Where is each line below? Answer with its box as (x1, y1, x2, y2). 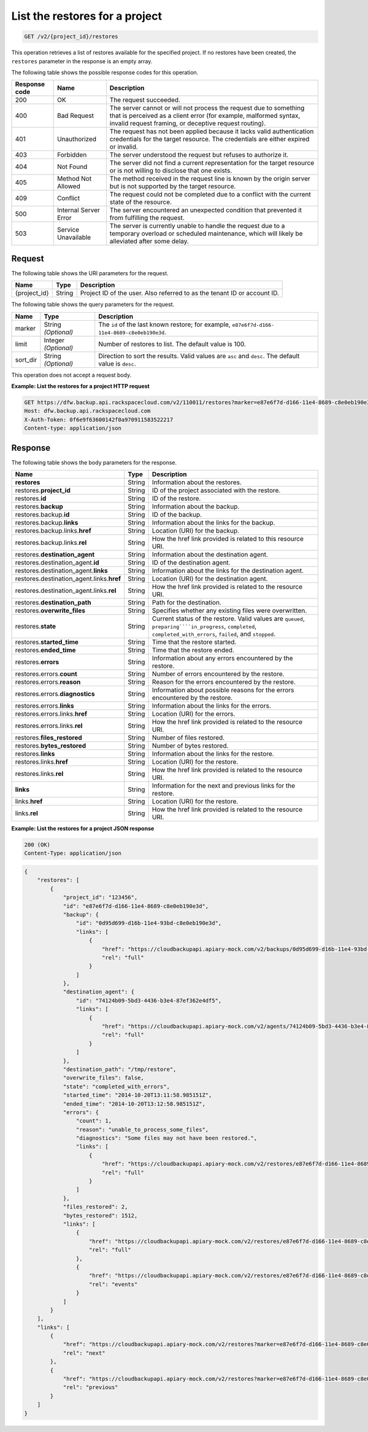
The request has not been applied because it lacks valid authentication (109, 127, 314, 136)
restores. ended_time (15, 646, 76, 654)
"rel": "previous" (63, 1384, 119, 1391)
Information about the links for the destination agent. (151, 566, 304, 575)
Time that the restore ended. (151, 646, 234, 654)
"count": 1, (75, 1117, 112, 1124)
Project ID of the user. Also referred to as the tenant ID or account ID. (80, 289, 279, 297)
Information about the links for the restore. (151, 749, 274, 758)
